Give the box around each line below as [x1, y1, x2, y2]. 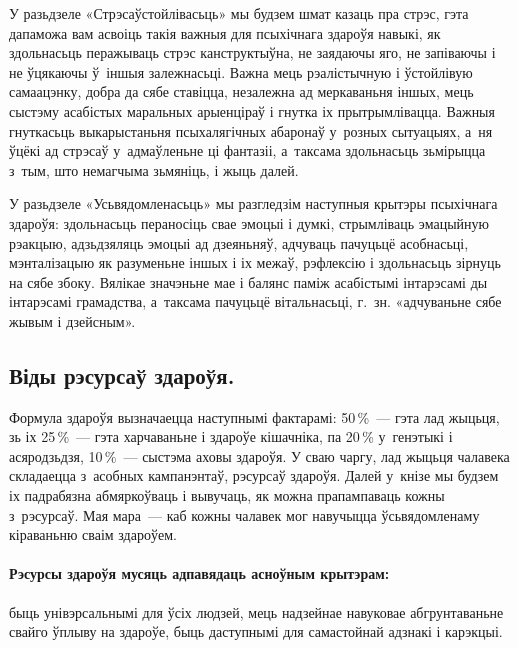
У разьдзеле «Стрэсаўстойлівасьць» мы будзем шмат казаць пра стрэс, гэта [9, 3, 469, 23]
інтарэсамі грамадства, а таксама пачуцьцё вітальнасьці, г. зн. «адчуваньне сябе [9, 291, 502, 312]
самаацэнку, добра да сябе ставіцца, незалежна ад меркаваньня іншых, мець [9, 81, 474, 102]
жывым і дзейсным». [9, 310, 136, 331]
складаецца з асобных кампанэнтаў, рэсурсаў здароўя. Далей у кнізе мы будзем [9, 465, 499, 486]
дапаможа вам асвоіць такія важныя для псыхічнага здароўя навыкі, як [9, 22, 441, 43]
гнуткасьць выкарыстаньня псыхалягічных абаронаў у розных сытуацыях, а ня [9, 120, 493, 141]
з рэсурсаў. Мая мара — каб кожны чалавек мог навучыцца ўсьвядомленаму [9, 504, 480, 525]
